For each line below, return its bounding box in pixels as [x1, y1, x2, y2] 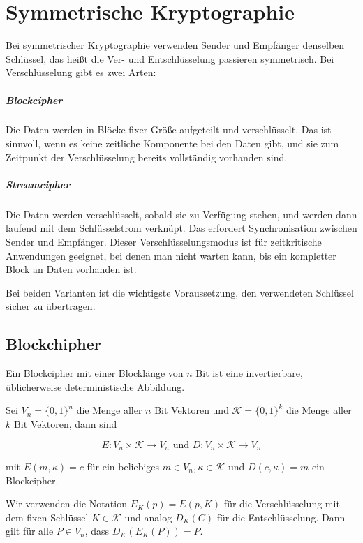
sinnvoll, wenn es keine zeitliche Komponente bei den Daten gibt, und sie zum [6, 136, 339, 151]
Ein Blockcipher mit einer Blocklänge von [6, 366, 184, 380]
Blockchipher [6, 333, 101, 355]
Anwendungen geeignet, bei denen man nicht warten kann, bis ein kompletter [6, 248, 336, 262]
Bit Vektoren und [154, 403, 229, 417]
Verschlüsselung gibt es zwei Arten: [6, 65, 156, 80]
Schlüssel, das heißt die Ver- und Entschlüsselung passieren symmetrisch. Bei [6, 51, 334, 66]
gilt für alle [6, 523, 54, 538]
